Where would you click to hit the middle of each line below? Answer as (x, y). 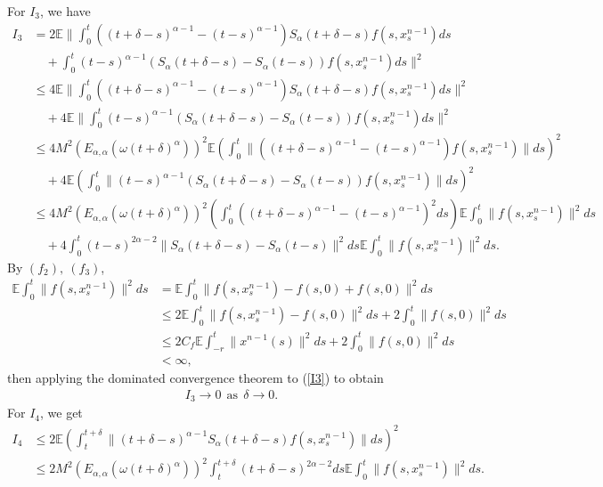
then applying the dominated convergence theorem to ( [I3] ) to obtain (196, 378)
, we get (61, 413)
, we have (65, 11)
